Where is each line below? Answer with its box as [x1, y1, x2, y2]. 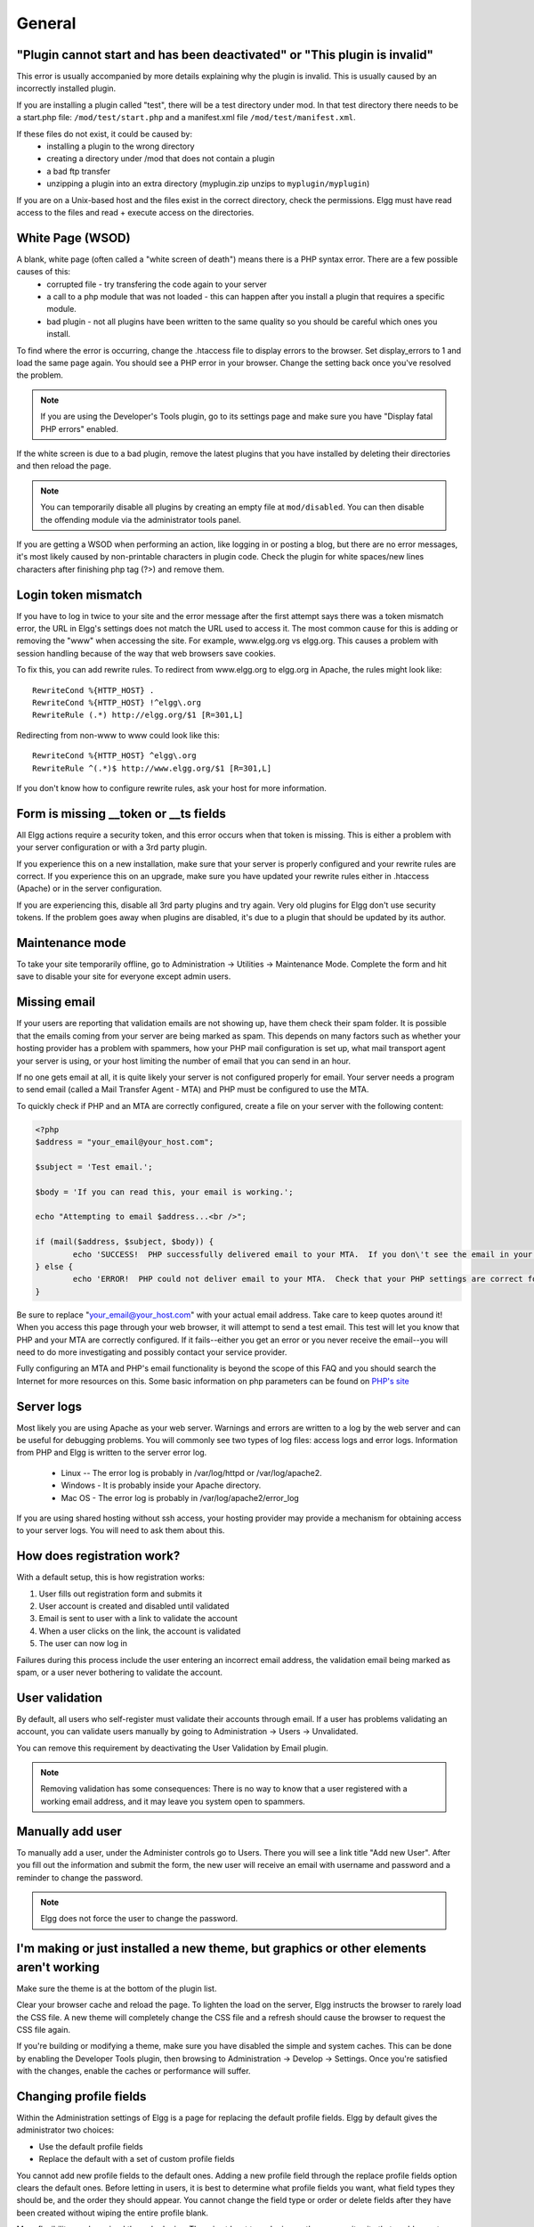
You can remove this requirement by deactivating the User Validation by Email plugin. [16, 1742, 328, 1753]
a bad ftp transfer [46, 166, 111, 176]
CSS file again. [16, 2024, 71, 2035]
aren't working [16, 1960, 100, 1975]
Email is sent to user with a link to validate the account [38, 1613, 238, 1624]
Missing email [16, 994, 96, 1010]
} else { [35, 1261, 74, 1271]
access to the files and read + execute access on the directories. [16, 207, 255, 217]
